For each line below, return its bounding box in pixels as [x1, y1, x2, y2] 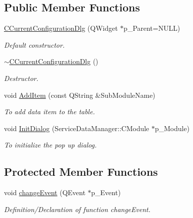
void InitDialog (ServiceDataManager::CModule [4, 123, 149, 133]
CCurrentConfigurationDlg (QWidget [4, 23, 118, 33]
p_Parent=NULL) [124, 23, 180, 33]
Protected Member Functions [4, 164, 158, 179]
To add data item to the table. [4, 106, 95, 117]
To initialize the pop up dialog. [4, 140, 97, 150]
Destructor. [4, 73, 39, 83]
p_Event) [91, 187, 121, 198]
